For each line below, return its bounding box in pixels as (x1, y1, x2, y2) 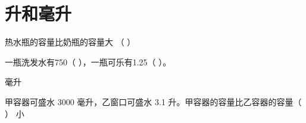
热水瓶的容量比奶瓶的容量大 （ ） (5, 36, 136, 48)
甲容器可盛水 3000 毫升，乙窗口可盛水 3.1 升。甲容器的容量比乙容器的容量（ (5, 95, 302, 108)
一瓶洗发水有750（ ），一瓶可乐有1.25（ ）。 (5, 55, 171, 68)
